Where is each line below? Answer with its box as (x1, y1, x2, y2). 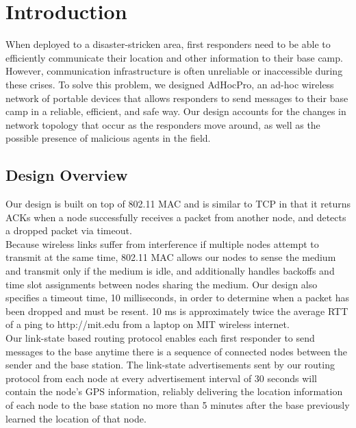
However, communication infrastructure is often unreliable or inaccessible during (5, 64, 343, 78)
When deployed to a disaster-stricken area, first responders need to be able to (5, 37, 331, 51)
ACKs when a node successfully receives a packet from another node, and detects (5, 210, 346, 224)
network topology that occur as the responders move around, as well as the (5, 117, 320, 131)
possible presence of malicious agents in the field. (5, 131, 211, 145)
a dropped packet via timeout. (5, 223, 132, 238)
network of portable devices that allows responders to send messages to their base (5, 90, 348, 105)
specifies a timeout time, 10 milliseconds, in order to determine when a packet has (5, 290, 350, 305)
